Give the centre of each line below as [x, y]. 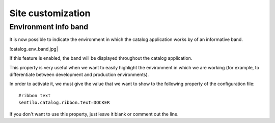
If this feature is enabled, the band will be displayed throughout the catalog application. [101, 58]
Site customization [50, 13]
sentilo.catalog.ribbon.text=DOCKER [64, 103]
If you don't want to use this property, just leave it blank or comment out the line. [94, 114]
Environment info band [49, 27]
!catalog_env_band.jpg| [34, 49]
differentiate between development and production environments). [79, 74]
